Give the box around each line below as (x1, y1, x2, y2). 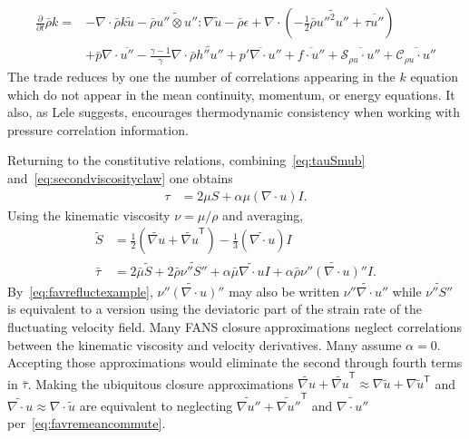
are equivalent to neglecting (79, 395, 233, 415)
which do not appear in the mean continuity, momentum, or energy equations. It (7, 84, 455, 103)
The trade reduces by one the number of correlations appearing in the (7, 67, 396, 86)
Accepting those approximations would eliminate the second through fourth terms (7, 353, 463, 372)
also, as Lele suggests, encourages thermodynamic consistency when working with (7, 102, 461, 122)
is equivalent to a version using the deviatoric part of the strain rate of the (7, 299, 423, 318)
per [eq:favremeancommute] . (7, 414, 166, 433)
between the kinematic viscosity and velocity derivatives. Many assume (7, 335, 402, 354)
